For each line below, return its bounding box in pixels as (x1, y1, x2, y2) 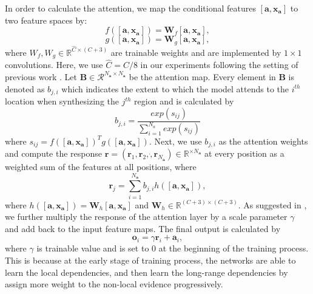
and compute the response (5, 147, 103, 160)
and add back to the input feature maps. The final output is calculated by (5, 222, 281, 234)
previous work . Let (5, 70, 77, 83)
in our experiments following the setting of (140, 58, 298, 71)
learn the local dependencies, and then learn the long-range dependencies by (5, 265, 288, 278)
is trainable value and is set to (36, 242, 149, 255)
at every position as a (204, 147, 284, 160)
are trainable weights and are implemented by (110, 46, 281, 58)
